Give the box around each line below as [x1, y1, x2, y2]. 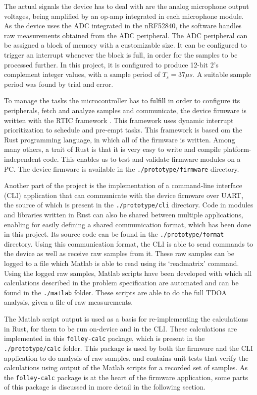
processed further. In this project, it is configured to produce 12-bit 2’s [4, 59, 219, 69]
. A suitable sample [193, 69, 252, 79]
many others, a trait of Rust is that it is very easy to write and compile [4, 144, 221, 154]
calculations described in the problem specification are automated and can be [4, 277, 239, 288]
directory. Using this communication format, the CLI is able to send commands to [4, 238, 254, 249]
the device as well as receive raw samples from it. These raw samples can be [4, 248, 234, 259]
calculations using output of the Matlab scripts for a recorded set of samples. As [4, 362, 248, 373]
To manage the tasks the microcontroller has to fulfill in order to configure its [4, 95, 240, 106]
